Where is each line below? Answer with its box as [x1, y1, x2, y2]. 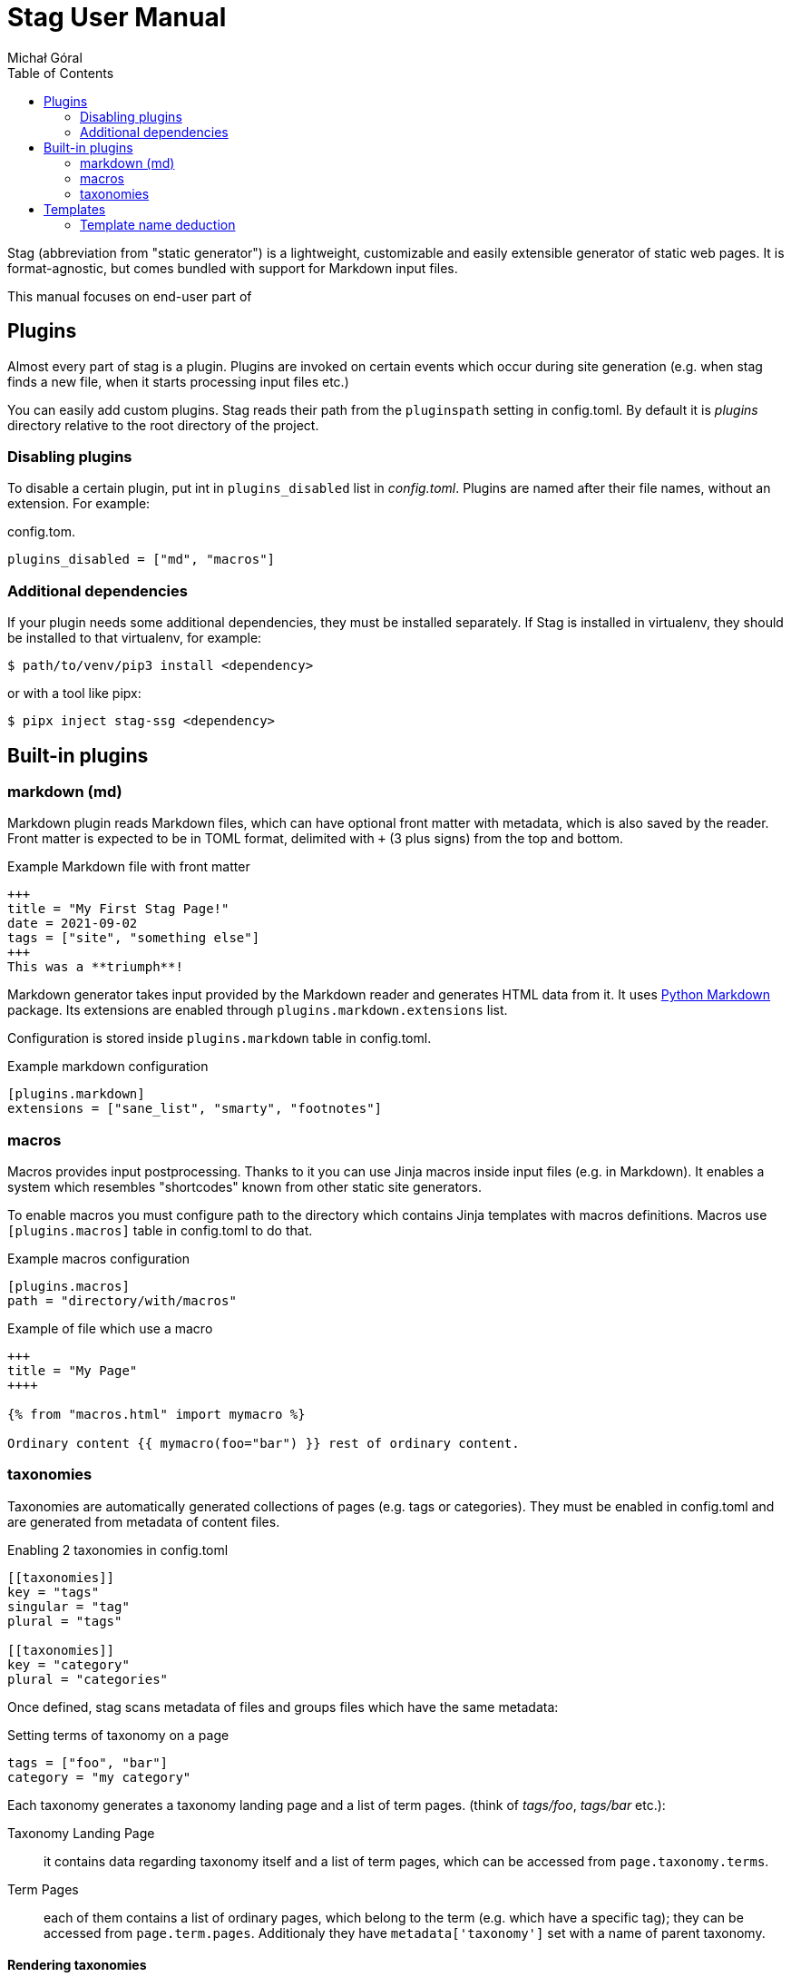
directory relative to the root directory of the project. [7, 417, 319, 433]
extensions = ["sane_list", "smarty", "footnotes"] [7, 1101, 383, 1116]
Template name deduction [80, 216, 236, 232]
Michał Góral [7, 49, 83, 65]
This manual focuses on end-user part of [7, 288, 252, 304]
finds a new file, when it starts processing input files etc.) [7, 373, 349, 389]
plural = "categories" [7, 1671, 169, 1687]
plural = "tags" [7, 1613, 122, 1628]
